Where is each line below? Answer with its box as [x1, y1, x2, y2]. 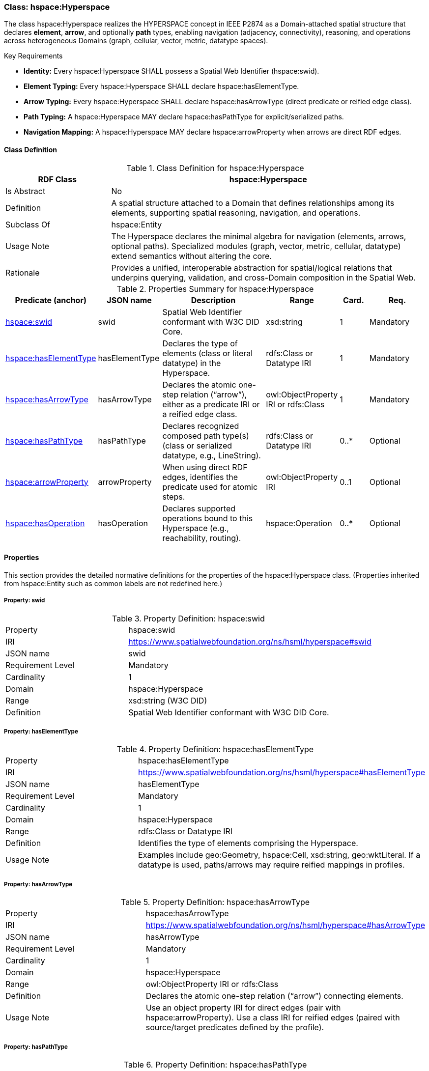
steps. [162, 491, 185, 502]
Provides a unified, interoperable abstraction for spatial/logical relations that [111, 262, 392, 273]
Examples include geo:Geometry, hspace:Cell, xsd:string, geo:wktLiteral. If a [138, 850, 421, 860]
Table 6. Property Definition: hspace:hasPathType [123, 1059, 307, 1070]
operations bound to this [162, 513, 253, 523]
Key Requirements [4, 52, 63, 60]
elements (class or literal [162, 348, 253, 358]
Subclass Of [5, 219, 51, 229]
